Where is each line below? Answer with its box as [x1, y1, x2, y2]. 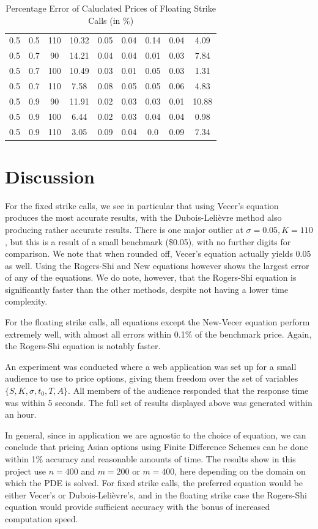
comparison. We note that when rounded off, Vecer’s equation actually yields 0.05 [5, 247, 311, 260]
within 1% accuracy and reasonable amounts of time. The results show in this [5, 453, 296, 465]
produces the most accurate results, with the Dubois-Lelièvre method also [5, 211, 282, 224]
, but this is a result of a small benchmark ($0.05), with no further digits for [5, 235, 291, 248]
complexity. [5, 295, 48, 308]
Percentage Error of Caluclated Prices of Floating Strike [6, 2, 216, 14]
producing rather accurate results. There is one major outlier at [5, 223, 243, 235]
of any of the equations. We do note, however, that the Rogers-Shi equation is [5, 271, 297, 284]
